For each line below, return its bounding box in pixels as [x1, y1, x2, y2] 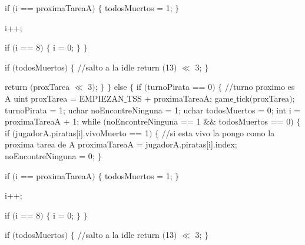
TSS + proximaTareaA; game [127, 92, 234, 104]
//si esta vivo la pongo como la [161, 126, 275, 139]
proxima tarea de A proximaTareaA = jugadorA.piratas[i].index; [5, 138, 237, 150]
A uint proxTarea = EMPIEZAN [5, 92, 124, 104]
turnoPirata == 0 [147, 80, 213, 93]
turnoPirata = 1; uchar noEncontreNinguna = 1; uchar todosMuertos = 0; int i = [5, 103, 301, 116]
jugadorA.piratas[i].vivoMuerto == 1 [15, 126, 149, 139]
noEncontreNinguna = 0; [5, 149, 95, 162]
